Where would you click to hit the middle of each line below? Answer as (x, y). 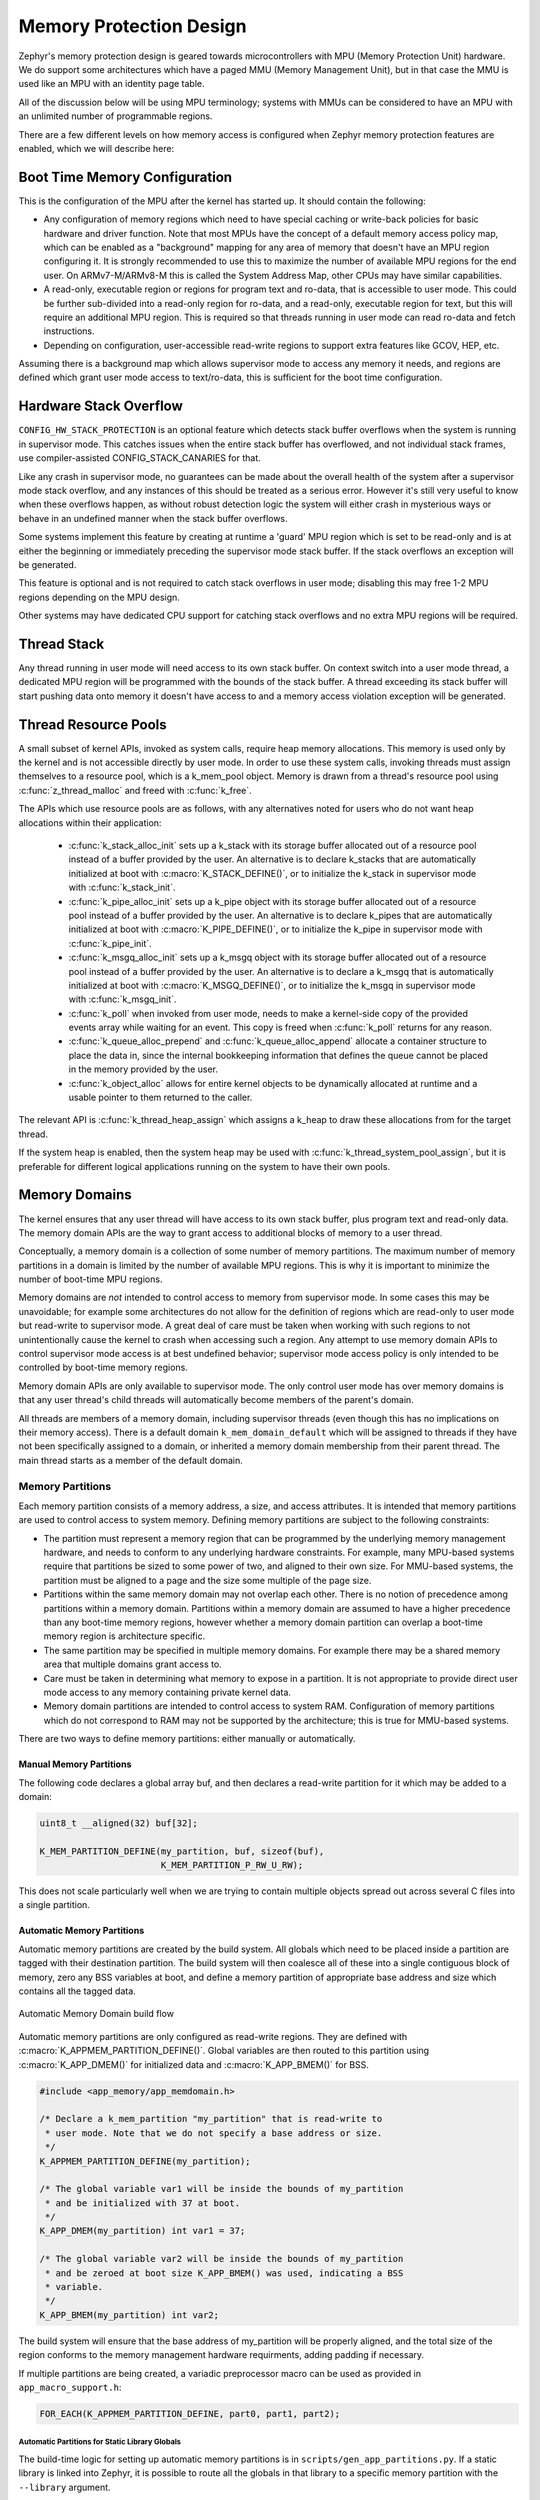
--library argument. (64, 2487)
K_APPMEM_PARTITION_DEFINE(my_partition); (145, 2161)
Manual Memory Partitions (75, 1764)
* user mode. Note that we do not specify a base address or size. (214, 2133)
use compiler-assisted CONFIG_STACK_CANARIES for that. (140, 458)
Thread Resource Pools (92, 724)
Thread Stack (61, 643)
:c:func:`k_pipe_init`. (110, 943)
